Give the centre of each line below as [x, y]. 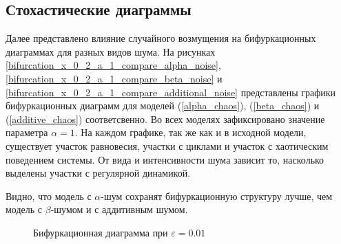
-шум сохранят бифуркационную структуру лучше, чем [217, 196]
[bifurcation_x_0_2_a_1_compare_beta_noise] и [114, 78]
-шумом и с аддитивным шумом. [119, 209]
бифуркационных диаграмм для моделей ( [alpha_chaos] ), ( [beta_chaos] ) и [163, 106]
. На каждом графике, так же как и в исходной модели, [190, 132]
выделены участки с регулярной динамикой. [98, 173]
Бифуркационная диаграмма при [101, 232]
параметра [27, 132]
